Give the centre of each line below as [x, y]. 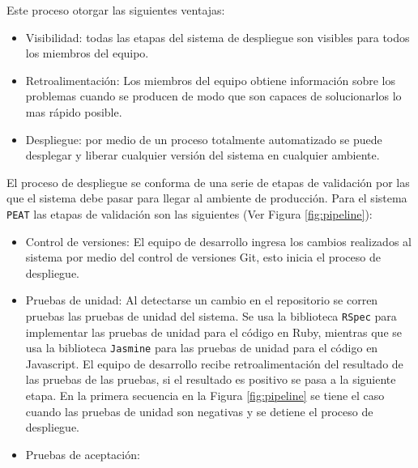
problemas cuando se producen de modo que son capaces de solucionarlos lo [213, 96]
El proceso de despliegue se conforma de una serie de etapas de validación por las [208, 182]
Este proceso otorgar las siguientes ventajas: [116, 10]
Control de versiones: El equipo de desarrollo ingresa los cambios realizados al [218, 241]
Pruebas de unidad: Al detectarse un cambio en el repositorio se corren [202, 300]
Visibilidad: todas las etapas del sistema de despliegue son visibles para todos [218, 37]
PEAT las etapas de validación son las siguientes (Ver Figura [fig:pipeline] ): [190, 213]
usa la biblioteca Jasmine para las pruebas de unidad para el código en [202, 348]
